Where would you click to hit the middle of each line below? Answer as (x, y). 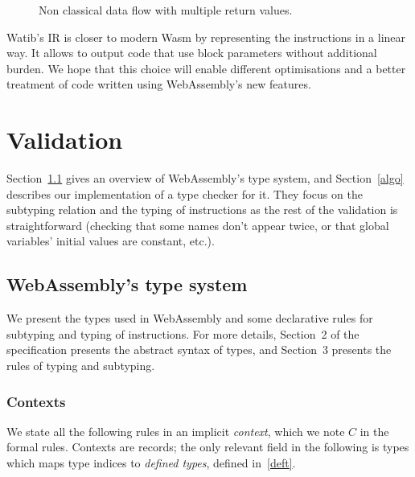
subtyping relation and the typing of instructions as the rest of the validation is (202, 210)
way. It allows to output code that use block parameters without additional (192, 53)
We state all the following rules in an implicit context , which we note (176, 431)
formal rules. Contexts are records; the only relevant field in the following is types (208, 447)
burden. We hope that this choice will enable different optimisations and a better (206, 68)
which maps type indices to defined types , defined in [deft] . (151, 463)
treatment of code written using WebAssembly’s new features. (159, 84)
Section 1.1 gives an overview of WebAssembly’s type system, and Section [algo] (205, 178)
